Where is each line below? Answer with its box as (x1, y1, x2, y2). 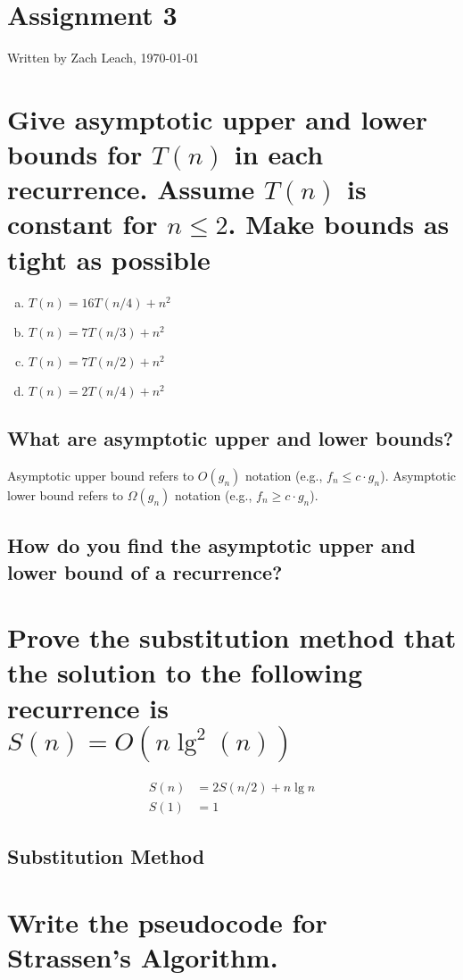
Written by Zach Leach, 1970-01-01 (7, 48, 199, 67)
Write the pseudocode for (7, 903, 327, 940)
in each (234, 136, 324, 172)
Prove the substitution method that (7, 619, 457, 656)
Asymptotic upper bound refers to (7, 465, 194, 484)
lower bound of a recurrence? (7, 557, 283, 585)
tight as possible (7, 240, 211, 277)
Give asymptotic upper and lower (7, 100, 428, 137)
